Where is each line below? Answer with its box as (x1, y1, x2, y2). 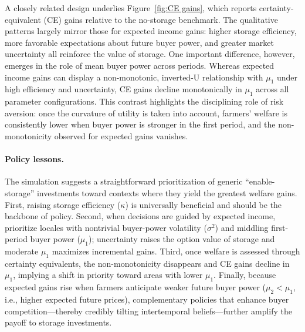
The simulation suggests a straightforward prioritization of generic (5, 175, 243, 187)
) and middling (215, 221, 269, 233)
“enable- (245, 175, 275, 187)
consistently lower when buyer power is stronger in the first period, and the (5, 118, 276, 130)
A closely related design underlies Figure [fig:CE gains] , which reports (5, 2, 257, 14)
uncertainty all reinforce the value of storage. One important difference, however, (5, 48, 295, 60)
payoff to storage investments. (5, 316, 112, 328)
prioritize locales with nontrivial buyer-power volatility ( (5, 221, 207, 233)
